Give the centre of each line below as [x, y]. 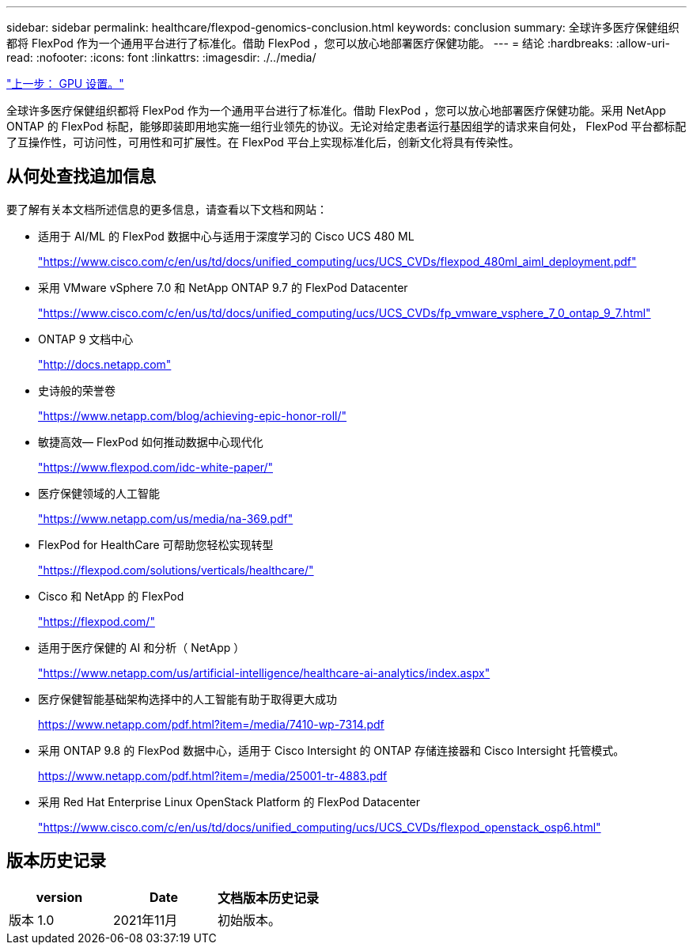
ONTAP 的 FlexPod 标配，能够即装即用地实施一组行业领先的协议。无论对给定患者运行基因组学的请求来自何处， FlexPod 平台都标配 [346, 126]
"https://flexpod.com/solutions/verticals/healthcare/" [176, 570]
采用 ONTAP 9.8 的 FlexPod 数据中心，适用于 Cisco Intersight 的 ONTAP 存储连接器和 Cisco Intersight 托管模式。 [331, 750]
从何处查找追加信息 [81, 176]
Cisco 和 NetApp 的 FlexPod [111, 596]
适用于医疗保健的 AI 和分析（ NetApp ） [142, 647]
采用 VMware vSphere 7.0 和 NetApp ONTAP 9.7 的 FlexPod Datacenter [223, 287]
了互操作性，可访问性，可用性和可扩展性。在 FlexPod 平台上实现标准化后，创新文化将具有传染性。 [263, 142]
